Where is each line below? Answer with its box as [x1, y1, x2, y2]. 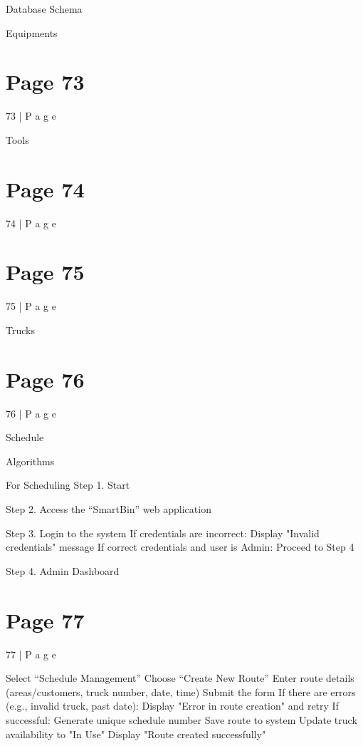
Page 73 [6, 67, 85, 96]
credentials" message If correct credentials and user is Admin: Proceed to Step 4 [6, 539, 354, 554]
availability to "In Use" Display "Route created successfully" [6, 726, 266, 741]
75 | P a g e [6, 299, 56, 314]
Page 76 [6, 364, 85, 393]
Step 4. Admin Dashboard [6, 563, 120, 578]
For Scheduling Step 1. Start [6, 477, 130, 492]
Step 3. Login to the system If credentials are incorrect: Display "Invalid [6, 525, 320, 540]
